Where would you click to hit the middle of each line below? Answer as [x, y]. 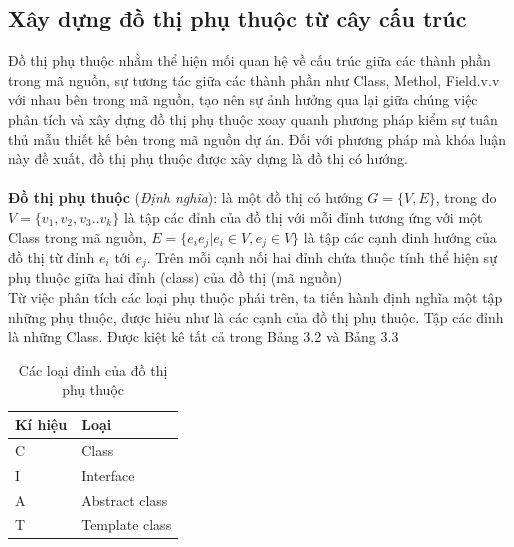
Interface [108, 474]
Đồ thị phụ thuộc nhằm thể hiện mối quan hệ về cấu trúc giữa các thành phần [249, 60]
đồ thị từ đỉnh [51, 257]
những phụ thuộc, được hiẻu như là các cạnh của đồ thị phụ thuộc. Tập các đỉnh [256, 316]
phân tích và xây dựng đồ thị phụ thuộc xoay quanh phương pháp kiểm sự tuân [253, 118]
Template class [126, 524]
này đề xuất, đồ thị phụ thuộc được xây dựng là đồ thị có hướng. [208, 158]
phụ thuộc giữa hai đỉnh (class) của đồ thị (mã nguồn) [175, 277]
